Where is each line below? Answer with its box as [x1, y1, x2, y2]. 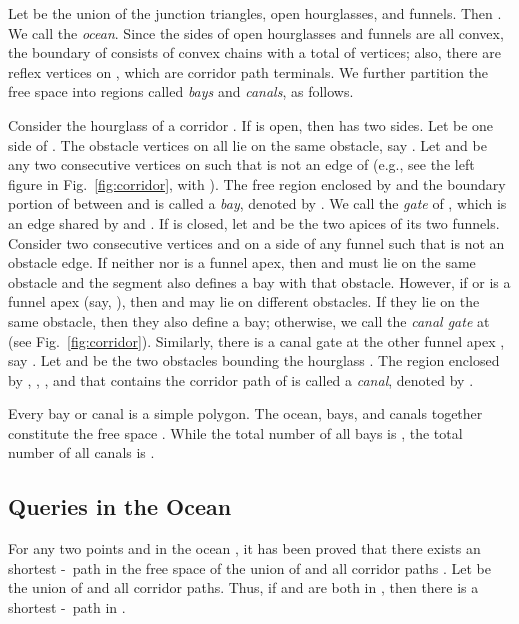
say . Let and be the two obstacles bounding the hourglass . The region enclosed [8, 350, 500, 371]
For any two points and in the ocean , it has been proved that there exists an [8, 538, 481, 559]
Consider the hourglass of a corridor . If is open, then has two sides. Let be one [8, 114, 494, 135]
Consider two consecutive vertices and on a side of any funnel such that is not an [8, 232, 505, 253]
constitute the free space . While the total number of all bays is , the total [8, 422, 463, 443]
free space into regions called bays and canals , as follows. [8, 81, 354, 102]
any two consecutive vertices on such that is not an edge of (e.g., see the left [8, 154, 475, 175]
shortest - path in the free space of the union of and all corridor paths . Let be [8, 557, 491, 578]
